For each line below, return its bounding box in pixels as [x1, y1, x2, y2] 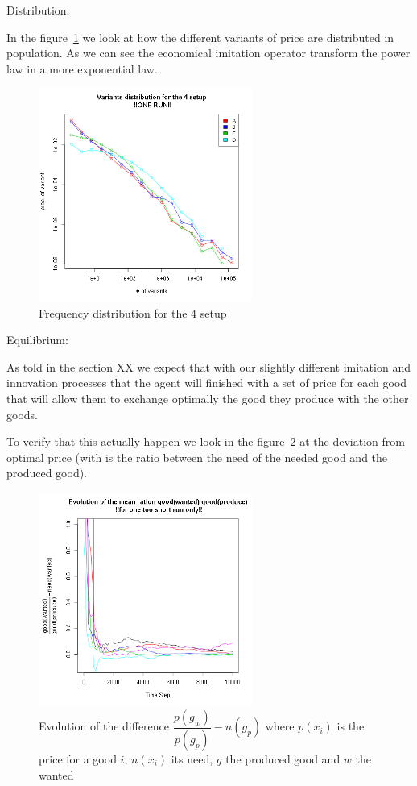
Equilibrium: [6, 331, 68, 348]
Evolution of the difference [39, 717, 170, 734]
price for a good [39, 750, 117, 767]
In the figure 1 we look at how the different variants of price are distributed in [6, 28, 394, 45]
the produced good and [225, 750, 341, 767]
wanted [39, 766, 74, 783]
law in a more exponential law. [6, 60, 158, 77]
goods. [6, 405, 38, 422]
